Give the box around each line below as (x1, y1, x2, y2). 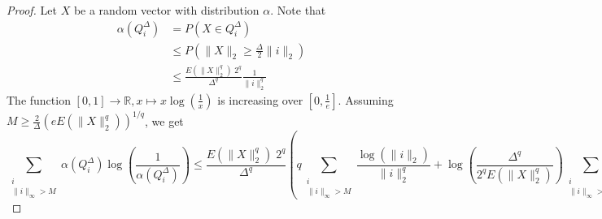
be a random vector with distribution (73, 2, 260, 18)
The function (7, 91, 71, 108)
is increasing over (217, 91, 303, 108)
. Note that (270, 2, 326, 18)
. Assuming (338, 91, 394, 108)
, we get (144, 112, 184, 129)
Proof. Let (7, 2, 57, 18)
